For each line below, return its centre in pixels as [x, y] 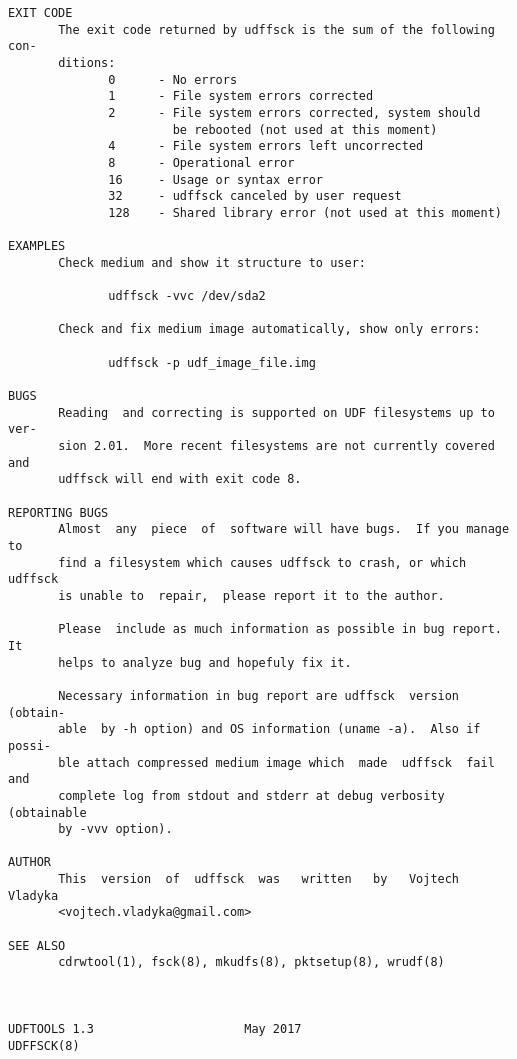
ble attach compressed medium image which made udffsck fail [276, 762]
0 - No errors [173, 79]
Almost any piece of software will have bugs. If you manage [284, 529]
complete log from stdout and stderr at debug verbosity [251, 795]
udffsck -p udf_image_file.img [212, 362]
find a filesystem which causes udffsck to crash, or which [262, 562]
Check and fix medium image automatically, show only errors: [269, 329]
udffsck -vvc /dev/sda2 [187, 296]
